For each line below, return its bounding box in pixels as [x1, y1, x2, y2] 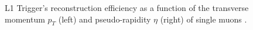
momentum [5, 13, 45, 25]
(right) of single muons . [160, 13, 247, 25]
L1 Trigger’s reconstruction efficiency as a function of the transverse [5, 2, 249, 13]
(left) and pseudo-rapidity [58, 13, 151, 25]
